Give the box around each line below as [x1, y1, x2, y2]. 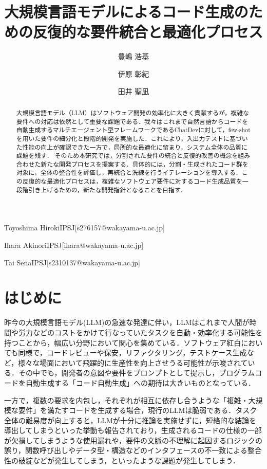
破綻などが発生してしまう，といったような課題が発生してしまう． [18, 455, 240, 466]
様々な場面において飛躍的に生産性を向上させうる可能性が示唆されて [18, 357, 248, 368]
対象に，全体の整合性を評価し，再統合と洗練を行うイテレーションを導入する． [16, 168, 242, 177]
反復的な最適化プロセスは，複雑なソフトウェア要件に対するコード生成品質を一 [22, 177, 249, 186]
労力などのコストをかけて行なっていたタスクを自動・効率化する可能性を [18, 327, 263, 337]
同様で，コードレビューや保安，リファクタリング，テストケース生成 [18, 347, 247, 358]
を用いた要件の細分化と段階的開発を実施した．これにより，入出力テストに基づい [16, 134, 248, 142]
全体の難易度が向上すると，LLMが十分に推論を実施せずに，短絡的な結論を [4, 414, 257, 425]
